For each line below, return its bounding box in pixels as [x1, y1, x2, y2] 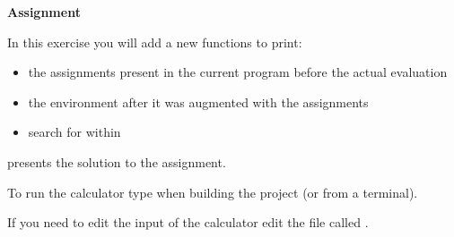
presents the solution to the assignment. [7, 152, 226, 171]
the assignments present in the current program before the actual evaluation [28, 63, 448, 81]
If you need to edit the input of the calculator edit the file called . [7, 213, 369, 232]
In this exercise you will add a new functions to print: [7, 32, 302, 51]
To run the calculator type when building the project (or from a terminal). [7, 182, 418, 201]
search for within [28, 123, 121, 141]
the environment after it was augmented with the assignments [28, 92, 369, 111]
